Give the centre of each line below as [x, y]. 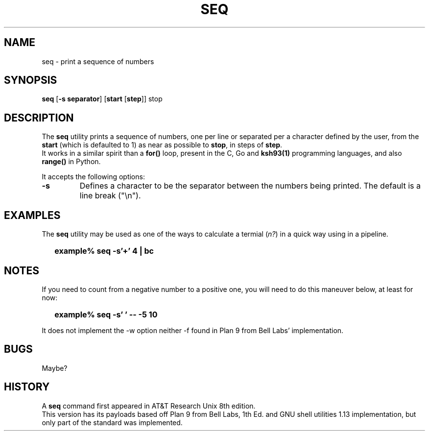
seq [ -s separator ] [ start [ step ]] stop [102, 99]
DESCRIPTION [39, 118]
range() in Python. [71, 162]
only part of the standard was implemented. [112, 422]
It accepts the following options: [93, 177]
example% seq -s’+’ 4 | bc [104, 251]
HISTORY [27, 387]
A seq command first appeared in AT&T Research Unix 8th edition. [149, 406]
